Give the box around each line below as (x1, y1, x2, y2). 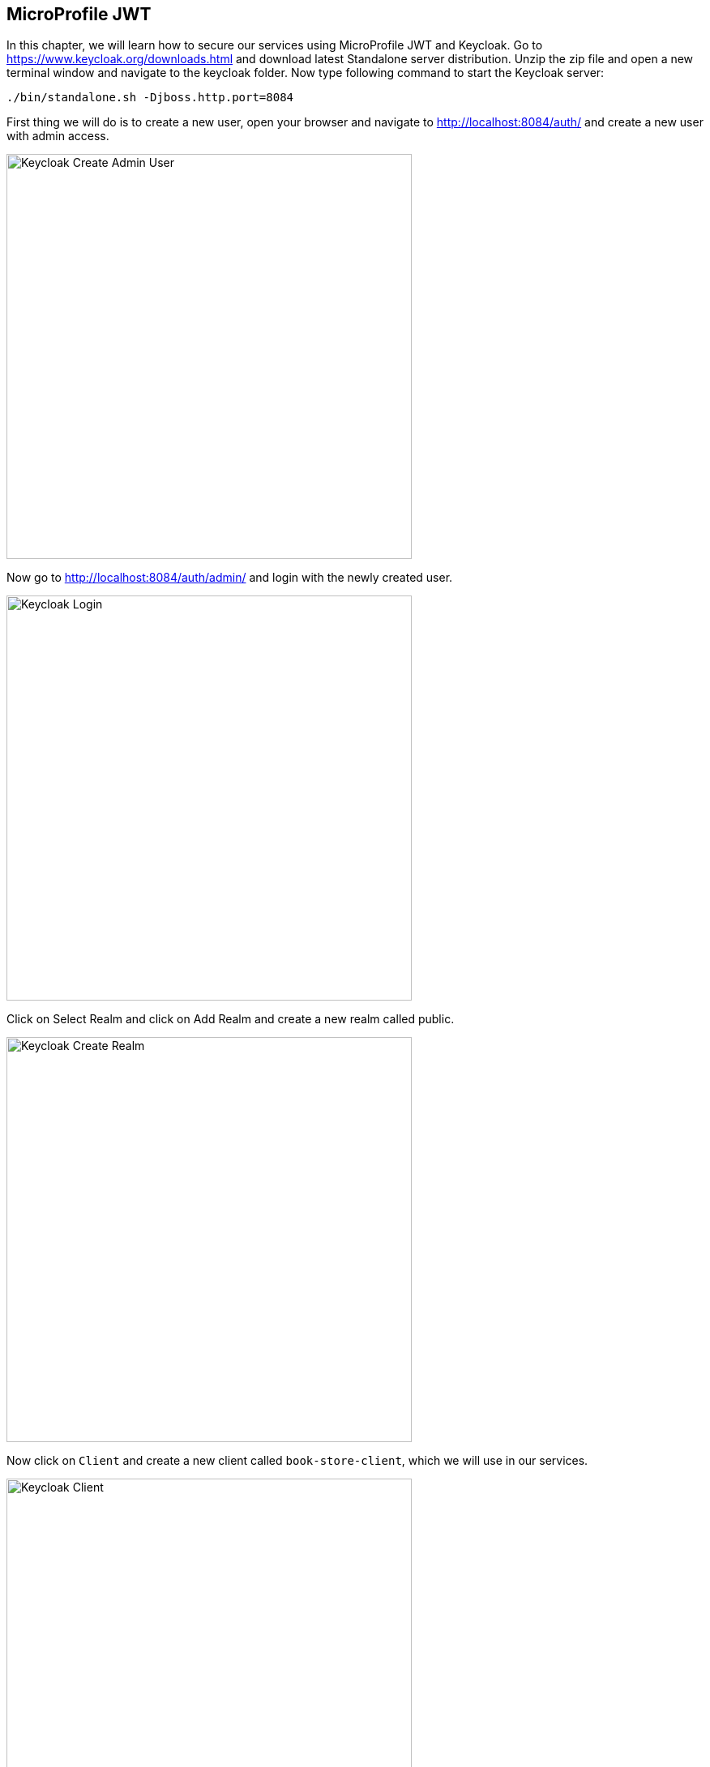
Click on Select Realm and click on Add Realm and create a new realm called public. (6, 1012, 455, 1026)
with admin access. (6, 129, 109, 143)
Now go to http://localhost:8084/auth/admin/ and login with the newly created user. (6, 570, 453, 585)
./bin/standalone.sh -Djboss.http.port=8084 (6, 91, 294, 105)
